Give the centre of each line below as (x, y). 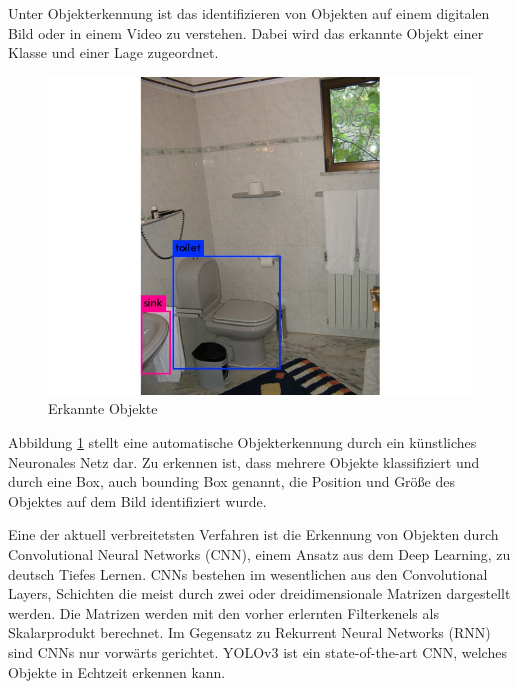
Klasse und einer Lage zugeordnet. (113, 52)
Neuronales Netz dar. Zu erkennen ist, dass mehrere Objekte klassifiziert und (244, 461)
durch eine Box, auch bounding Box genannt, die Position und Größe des (232, 481)
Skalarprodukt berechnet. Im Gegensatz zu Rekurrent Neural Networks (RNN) (249, 632)
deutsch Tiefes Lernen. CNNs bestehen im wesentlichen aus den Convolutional (248, 573)
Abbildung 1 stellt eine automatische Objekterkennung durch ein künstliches (242, 441)
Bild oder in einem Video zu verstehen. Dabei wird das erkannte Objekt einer (246, 32)
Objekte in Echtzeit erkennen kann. (117, 671)
